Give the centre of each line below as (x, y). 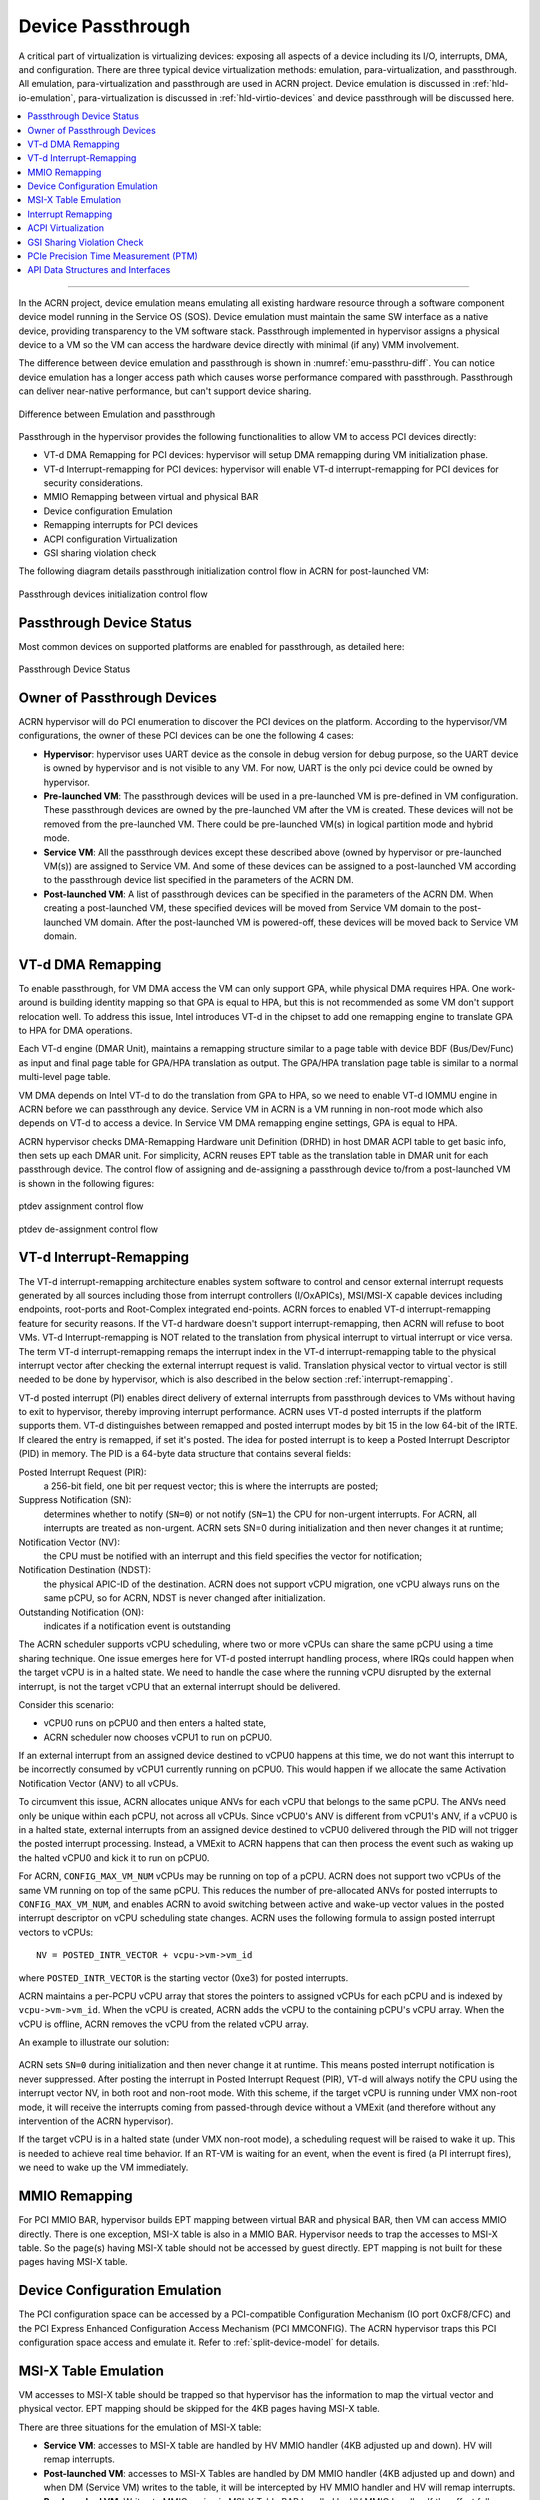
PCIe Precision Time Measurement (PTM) (113, 256)
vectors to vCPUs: (56, 1932)
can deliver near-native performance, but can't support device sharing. (165, 391)
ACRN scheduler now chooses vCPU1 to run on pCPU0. (157, 1737)
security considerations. (93, 483)
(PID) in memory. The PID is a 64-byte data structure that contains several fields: (185, 1454)
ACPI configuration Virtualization (111, 539)
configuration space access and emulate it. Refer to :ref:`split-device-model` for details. (199, 2342)
